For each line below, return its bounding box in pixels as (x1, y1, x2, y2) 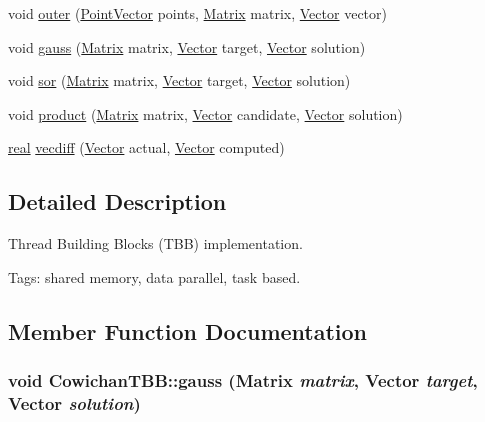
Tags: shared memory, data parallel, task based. (8, 266, 301, 287)
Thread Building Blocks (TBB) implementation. (8, 233, 303, 254)
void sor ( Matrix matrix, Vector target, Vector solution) (8, 70, 351, 91)
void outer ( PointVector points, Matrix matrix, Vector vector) (8, 3, 387, 23)
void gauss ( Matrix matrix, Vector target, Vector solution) (8, 36, 366, 57)
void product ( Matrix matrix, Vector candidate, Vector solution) (8, 103, 403, 124)
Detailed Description (8, 186, 227, 217)
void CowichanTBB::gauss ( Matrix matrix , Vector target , (8, 368, 478, 393)
